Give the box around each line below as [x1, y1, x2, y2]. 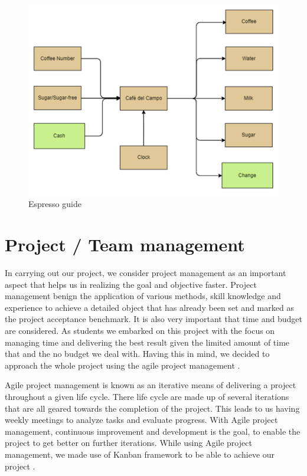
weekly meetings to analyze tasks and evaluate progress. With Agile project [5, 413, 278, 426]
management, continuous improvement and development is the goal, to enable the [5, 425, 301, 437]
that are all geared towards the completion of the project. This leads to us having [5, 402, 300, 414]
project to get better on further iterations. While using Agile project [5, 436, 252, 449]
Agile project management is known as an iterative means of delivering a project [5, 379, 296, 391]
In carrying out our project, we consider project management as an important [5, 267, 286, 278]
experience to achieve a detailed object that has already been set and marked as [5, 301, 294, 313]
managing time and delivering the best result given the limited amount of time [5, 336, 290, 348]
